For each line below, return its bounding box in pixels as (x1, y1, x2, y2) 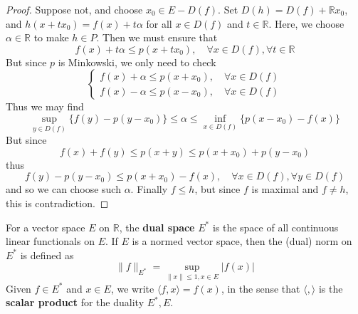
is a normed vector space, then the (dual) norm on (132, 234, 352, 248)
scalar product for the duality (6, 295, 144, 310)
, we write (110, 281, 154, 295)
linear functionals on (6, 234, 95, 248)
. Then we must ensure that (96, 30, 218, 45)
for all (146, 16, 172, 31)
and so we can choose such (6, 182, 121, 197)
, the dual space (119, 219, 195, 234)
